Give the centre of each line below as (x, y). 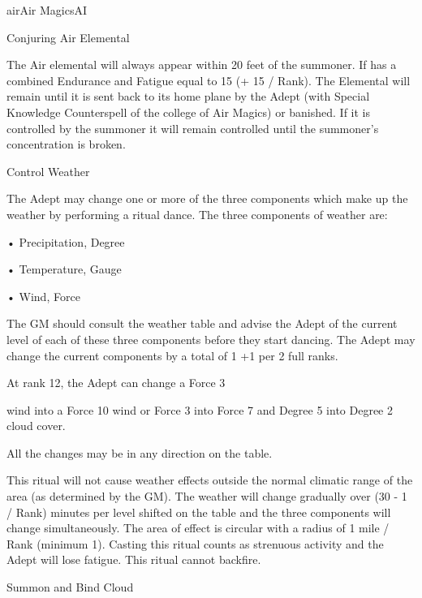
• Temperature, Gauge (64, 269)
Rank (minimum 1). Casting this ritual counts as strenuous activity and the (195, 543)
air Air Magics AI (47, 10)
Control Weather (48, 171)
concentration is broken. (66, 144)
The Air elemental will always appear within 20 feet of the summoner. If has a (202, 65)
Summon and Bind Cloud (70, 587)
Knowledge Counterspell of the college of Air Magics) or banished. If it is (189, 112)
